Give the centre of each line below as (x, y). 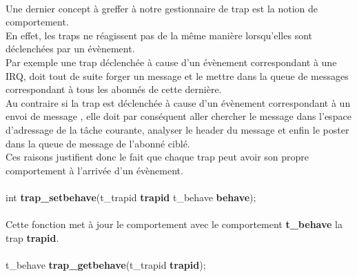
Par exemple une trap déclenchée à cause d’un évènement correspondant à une (171, 62)
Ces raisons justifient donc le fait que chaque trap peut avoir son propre (157, 157)
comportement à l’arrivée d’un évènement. (94, 170)
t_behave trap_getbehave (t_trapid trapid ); (106, 264)
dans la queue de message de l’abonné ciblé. (98, 143)
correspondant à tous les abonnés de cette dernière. (114, 89)
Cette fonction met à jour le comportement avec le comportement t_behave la (174, 224)
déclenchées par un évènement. (70, 49)
